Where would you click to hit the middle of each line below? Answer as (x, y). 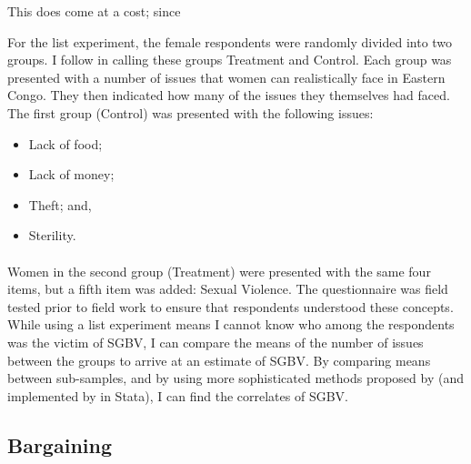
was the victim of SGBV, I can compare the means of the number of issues (215, 342)
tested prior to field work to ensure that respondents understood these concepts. (230, 306)
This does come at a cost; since (94, 11)
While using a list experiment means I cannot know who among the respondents (231, 324)
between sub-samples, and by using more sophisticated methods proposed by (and (235, 378)
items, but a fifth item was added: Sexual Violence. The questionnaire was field (228, 289)
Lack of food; (65, 143)
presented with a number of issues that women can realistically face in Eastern (226, 77)
